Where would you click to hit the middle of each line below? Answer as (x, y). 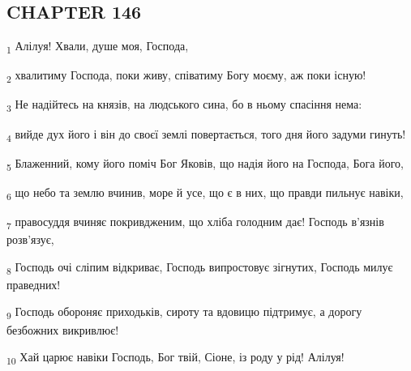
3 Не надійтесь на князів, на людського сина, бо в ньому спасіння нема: (184, 105)
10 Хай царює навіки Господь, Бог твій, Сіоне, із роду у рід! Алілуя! (176, 358)
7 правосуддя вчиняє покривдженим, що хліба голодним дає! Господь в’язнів (195, 222)
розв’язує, (30, 239)
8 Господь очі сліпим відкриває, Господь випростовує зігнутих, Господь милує (200, 267)
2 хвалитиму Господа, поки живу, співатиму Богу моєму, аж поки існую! (186, 76)
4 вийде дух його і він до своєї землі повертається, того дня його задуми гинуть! (206, 134)
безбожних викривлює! (63, 329)
